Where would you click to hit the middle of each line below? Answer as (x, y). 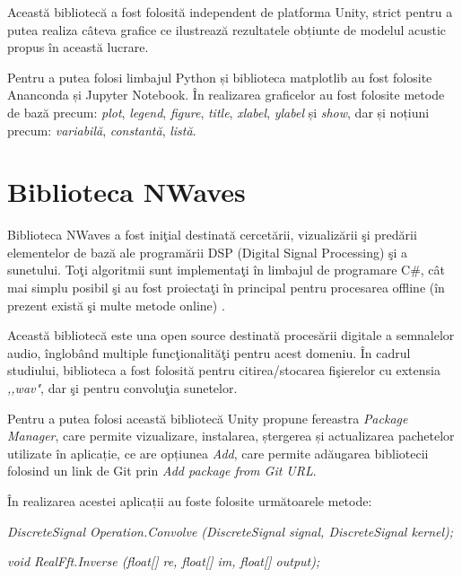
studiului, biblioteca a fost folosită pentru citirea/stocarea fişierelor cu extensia (224, 370)
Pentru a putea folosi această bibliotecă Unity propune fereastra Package (208, 418)
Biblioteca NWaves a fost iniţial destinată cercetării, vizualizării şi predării (212, 235)
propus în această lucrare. (78, 47)
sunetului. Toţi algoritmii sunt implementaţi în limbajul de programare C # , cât (227, 270)
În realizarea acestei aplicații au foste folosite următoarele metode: (190, 501)
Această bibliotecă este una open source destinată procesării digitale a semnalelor (231, 335)
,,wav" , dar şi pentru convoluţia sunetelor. (122, 388)
